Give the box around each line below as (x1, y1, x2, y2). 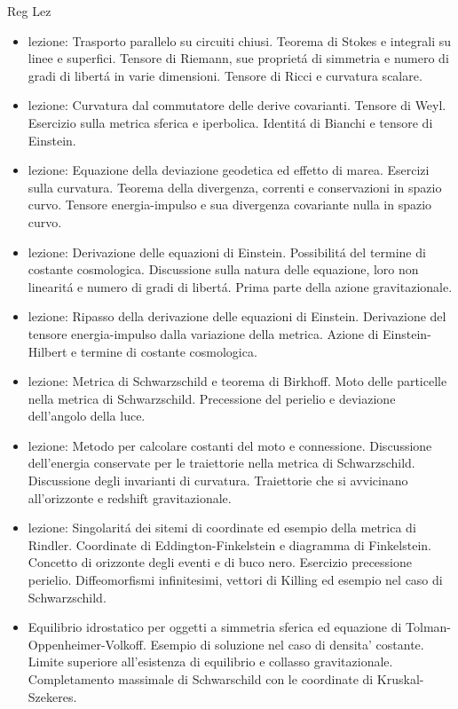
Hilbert (28, 342, 67, 360)
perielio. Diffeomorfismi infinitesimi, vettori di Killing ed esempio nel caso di (28, 571, 443, 589)
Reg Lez (7, 2, 51, 20)
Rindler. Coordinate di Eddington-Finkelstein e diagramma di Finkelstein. (28, 535, 431, 554)
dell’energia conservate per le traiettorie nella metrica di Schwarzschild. (28, 453, 415, 472)
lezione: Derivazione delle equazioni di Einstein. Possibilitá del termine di (28, 242, 426, 261)
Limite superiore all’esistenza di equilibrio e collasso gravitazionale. (28, 652, 393, 671)
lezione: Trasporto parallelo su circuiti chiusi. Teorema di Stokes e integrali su (28, 31, 452, 50)
